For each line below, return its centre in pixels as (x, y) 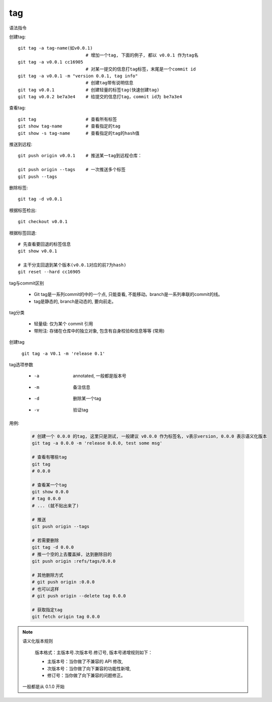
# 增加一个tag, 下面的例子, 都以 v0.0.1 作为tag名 (142, 55)
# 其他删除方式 (48, 575)
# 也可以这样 (45, 589)
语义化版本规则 (38, 641)
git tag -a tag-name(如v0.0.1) (55, 48)
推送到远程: (21, 144)
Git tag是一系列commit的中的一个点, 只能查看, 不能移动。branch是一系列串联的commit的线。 (128, 294)
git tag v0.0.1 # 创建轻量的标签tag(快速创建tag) (89, 90)
